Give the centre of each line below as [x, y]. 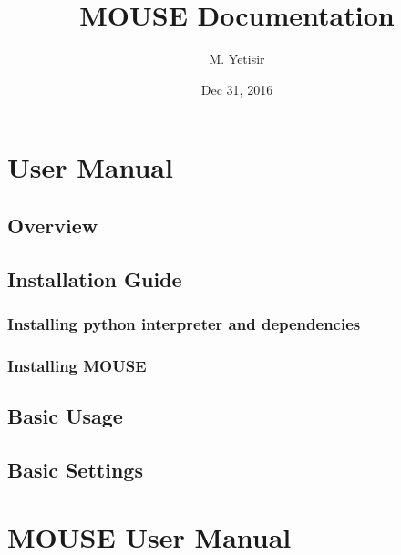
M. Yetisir [237, 59]
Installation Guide [95, 278]
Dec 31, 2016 [237, 89]
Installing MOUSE [77, 365]
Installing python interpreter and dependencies [184, 323]
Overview [53, 225]
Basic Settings [75, 469]
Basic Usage [65, 416]
